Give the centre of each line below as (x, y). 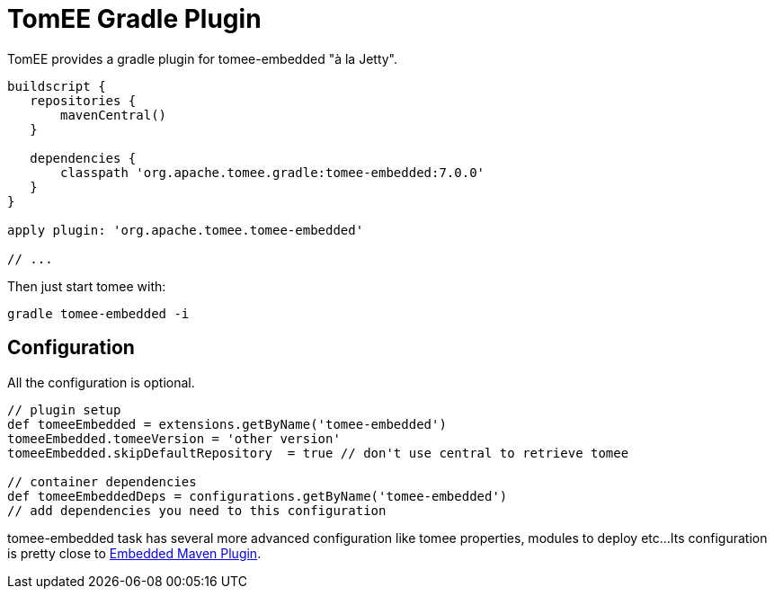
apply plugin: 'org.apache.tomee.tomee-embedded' (186, 230)
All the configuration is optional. (101, 382)
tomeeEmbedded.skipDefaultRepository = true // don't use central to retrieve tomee (318, 453)
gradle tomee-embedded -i (98, 313)
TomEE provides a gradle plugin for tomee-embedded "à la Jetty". (203, 58)
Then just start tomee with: (87, 286)
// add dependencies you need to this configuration (197, 510)
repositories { (83, 100)
